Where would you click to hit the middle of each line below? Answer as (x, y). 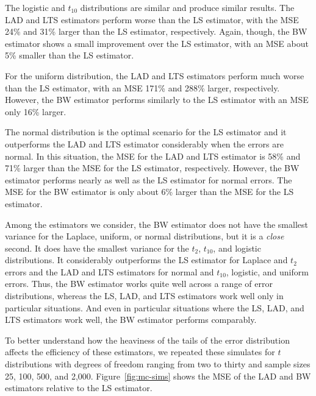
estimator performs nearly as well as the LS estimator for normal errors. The (149, 179)
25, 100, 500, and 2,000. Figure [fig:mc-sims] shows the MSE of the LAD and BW (158, 376)
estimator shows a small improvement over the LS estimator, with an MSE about (157, 43)
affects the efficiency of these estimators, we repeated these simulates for (140, 352)
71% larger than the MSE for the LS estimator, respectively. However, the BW (152, 168)
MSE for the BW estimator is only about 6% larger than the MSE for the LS (149, 192)
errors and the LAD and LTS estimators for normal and (110, 271)
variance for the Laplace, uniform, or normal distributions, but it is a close (145, 236)
